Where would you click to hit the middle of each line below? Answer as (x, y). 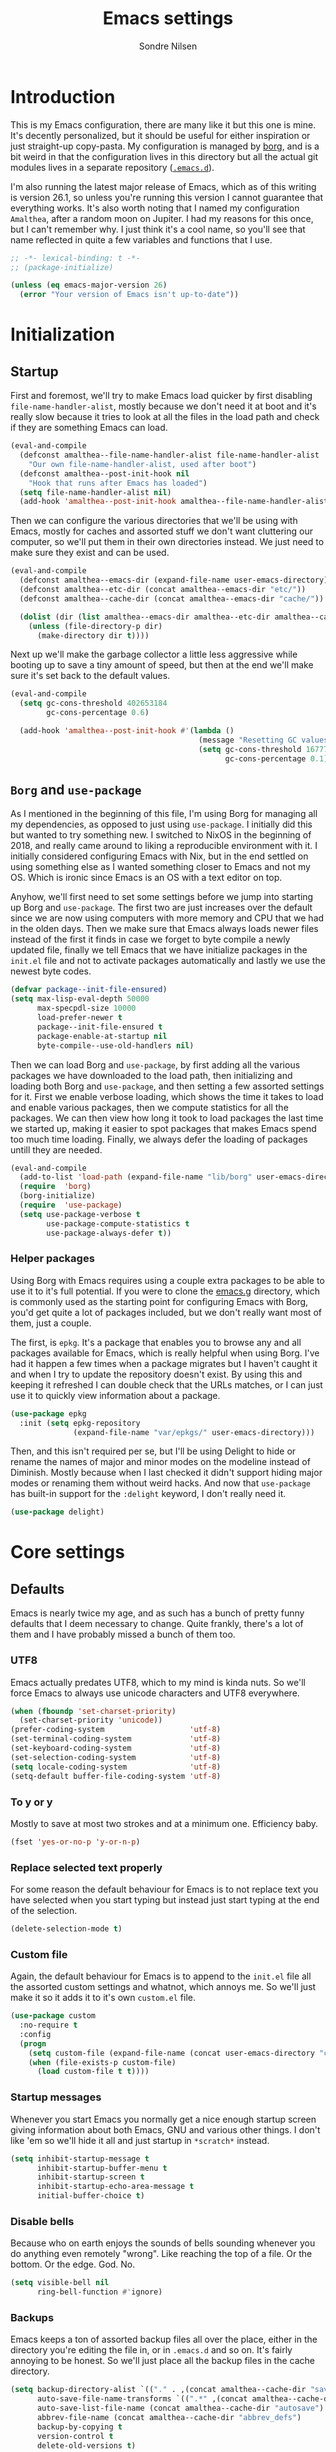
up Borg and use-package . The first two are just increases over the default (161, 908)
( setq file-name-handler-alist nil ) (95, 492)
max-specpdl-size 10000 (86, 1008)
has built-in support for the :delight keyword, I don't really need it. (148, 1494)
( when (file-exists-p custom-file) (102, 2062)
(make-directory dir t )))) (93, 635)
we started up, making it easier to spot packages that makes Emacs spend (163, 1128)
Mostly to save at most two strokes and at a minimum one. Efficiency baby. (164, 1823)
